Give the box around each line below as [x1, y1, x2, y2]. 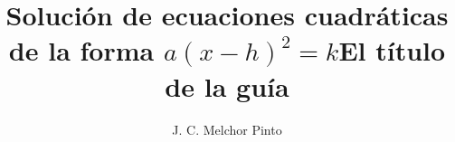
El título [338, 32, 446, 69]
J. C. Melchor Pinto [172, 119, 282, 138]
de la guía [165, 67, 289, 104]
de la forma [8, 32, 155, 69]
